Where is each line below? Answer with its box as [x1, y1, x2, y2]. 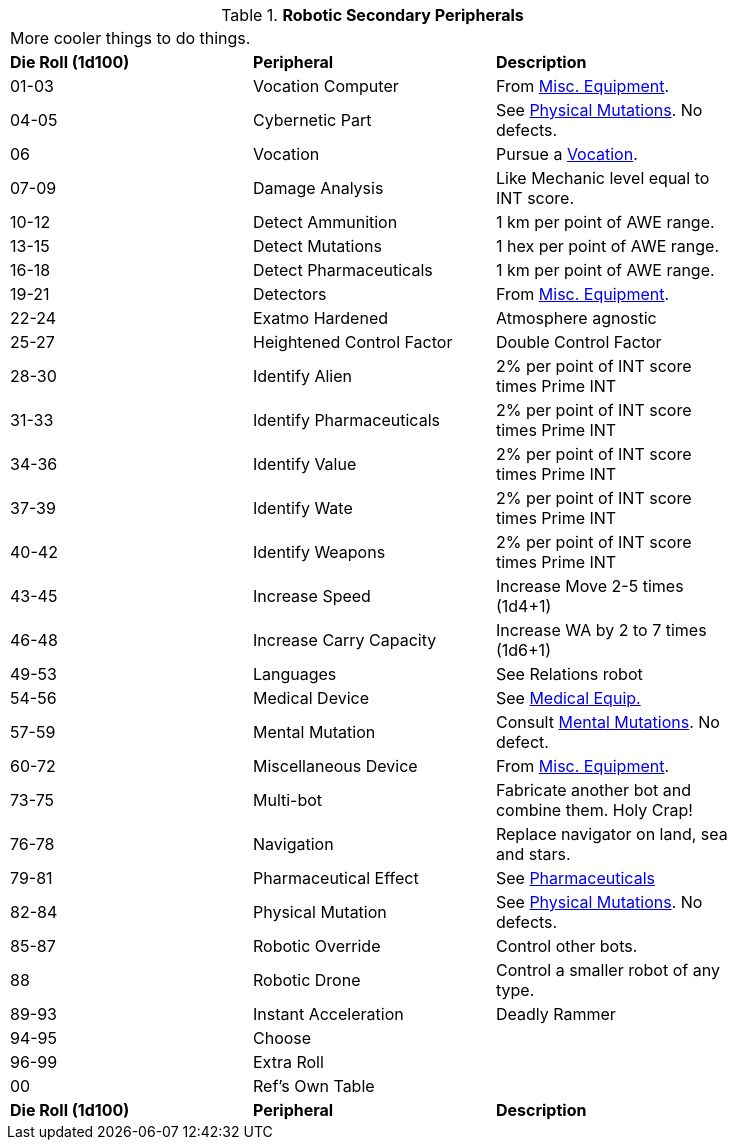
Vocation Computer [252, 76, 399, 96]
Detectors [252, 284, 327, 304]
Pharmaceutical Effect [252, 868, 419, 888]
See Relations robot [495, 664, 643, 684]
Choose [252, 1028, 312, 1048]
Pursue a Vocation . [495, 144, 638, 164]
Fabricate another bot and [495, 780, 691, 800]
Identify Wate [252, 498, 353, 518]
